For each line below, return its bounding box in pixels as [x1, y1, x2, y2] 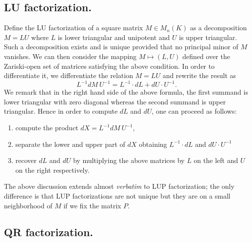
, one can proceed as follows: [152, 106, 237, 116]
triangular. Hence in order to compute [4, 106, 118, 116]
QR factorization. [4, 224, 94, 239]
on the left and [194, 155, 238, 165]
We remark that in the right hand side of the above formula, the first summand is [4, 87, 249, 97]
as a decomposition [190, 22, 247, 33]
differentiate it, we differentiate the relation [4, 70, 133, 81]
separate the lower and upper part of [15, 139, 125, 149]
